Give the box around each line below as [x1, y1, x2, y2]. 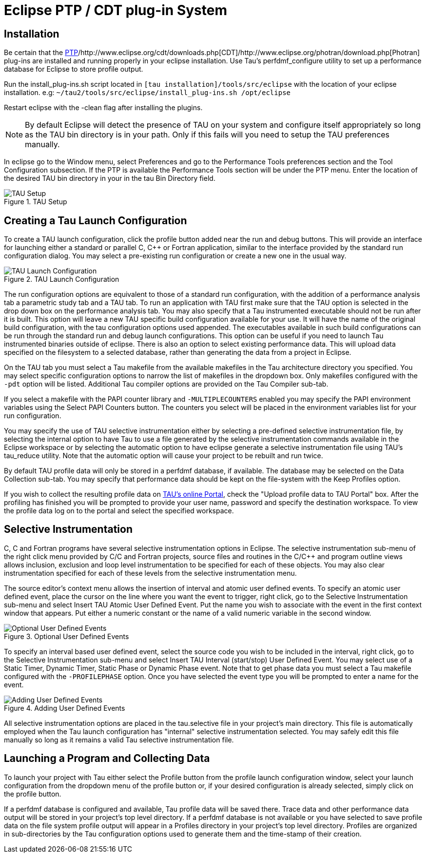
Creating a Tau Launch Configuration [4, 214, 187, 227]
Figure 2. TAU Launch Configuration [4, 275, 119, 284]
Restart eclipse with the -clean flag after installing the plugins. [4, 103, 203, 112]
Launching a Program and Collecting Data [4, 752, 210, 765]
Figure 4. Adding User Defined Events [4, 703, 125, 712]
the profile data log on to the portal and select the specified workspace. [4, 506, 234, 515]
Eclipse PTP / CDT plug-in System [4, 2, 227, 19]
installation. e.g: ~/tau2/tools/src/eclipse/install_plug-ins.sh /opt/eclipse [4, 88, 291, 97]
